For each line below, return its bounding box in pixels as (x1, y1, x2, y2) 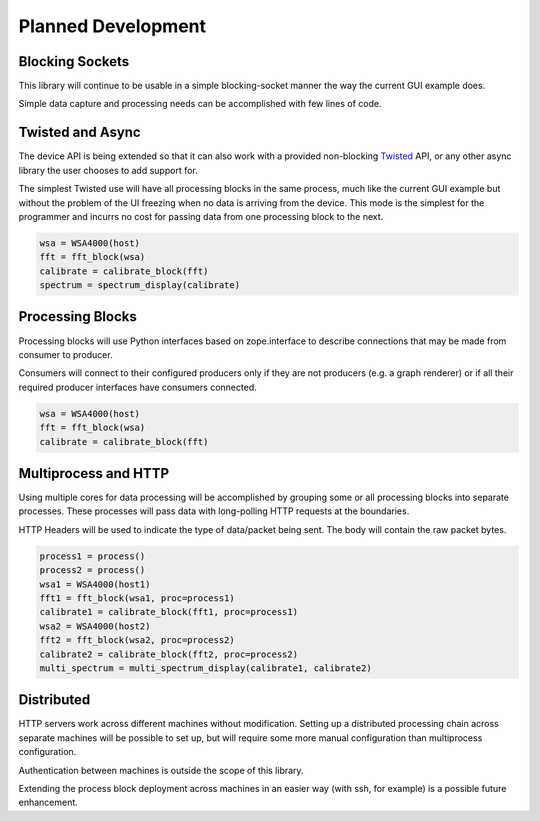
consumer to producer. (18, 348, 114, 360)
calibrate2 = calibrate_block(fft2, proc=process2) (39, 648, 299, 660)
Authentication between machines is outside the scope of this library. (18, 764, 304, 776)
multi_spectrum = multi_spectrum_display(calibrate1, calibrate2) (39, 662, 372, 674)
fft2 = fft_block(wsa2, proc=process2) (39, 635, 235, 646)
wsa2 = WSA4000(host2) (39, 620, 151, 632)
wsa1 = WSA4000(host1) (39, 578, 151, 590)
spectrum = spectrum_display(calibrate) (39, 280, 240, 291)
